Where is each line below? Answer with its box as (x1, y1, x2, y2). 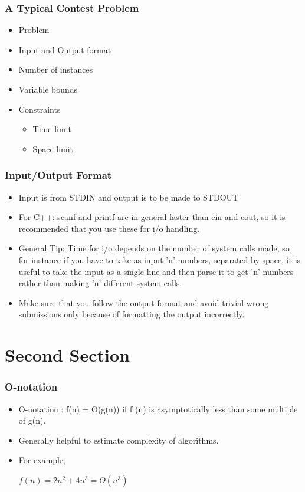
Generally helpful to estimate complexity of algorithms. (18, 434, 219, 446)
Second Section (5, 343, 130, 367)
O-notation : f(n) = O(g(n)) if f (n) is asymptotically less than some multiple (18, 402, 298, 415)
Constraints (18, 103, 61, 115)
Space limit (32, 142, 74, 155)
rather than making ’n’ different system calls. (18, 277, 182, 289)
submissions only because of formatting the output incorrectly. (18, 308, 245, 320)
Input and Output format (18, 43, 111, 55)
